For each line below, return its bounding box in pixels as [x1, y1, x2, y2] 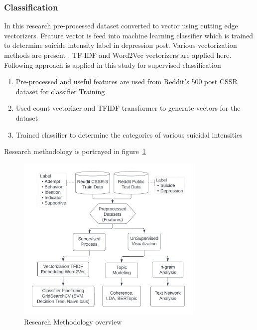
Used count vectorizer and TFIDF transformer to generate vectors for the [15, 103, 241, 113]
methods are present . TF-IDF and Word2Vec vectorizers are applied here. [4, 50, 232, 60]
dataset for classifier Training [15, 86, 105, 96]
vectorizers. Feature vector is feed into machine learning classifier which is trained [4, 30, 254, 40]
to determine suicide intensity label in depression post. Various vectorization [4, 40, 237, 50]
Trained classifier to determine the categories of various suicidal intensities [15, 129, 243, 140]
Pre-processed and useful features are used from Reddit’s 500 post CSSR [15, 76, 238, 87]
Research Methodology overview [24, 317, 122, 327]
